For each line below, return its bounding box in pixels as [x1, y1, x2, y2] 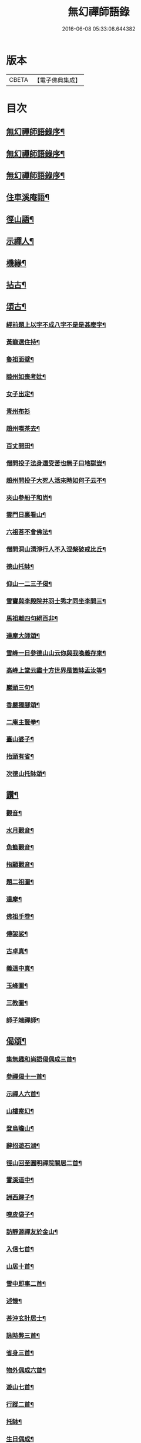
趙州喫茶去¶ [6, 424, 40, 433]
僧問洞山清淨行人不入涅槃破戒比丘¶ [6, 545, 106, 553]
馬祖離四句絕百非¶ [6, 614, 58, 622]
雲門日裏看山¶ [6, 510, 46, 519]
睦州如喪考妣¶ [6, 373, 46, 381]
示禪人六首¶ [6, 1090, 40, 1098]
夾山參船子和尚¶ [6, 493, 52, 502]
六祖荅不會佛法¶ [6, 528, 52, 536]
